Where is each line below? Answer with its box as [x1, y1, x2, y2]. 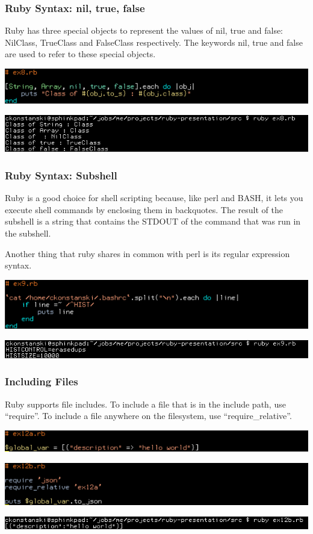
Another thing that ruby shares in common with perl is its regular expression [5, 247, 290, 259]
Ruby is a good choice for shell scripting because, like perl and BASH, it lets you [5, 191, 303, 204]
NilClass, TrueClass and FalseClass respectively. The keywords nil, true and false [5, 36, 303, 48]
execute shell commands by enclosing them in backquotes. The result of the [5, 203, 283, 216]
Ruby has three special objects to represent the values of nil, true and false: [5, 24, 284, 37]
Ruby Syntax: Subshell [5, 167, 117, 182]
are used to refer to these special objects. [5, 48, 156, 60]
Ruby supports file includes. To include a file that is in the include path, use [5, 397, 286, 410]
